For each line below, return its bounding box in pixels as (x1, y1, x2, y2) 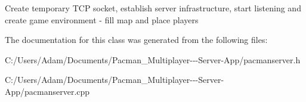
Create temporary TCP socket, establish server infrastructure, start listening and (5, 2, 301, 14)
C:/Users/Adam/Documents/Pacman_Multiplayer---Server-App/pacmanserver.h (5, 53, 301, 66)
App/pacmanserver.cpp (5, 85, 90, 97)
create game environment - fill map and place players (5, 13, 199, 26)
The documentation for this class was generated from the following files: (5, 33, 268, 46)
